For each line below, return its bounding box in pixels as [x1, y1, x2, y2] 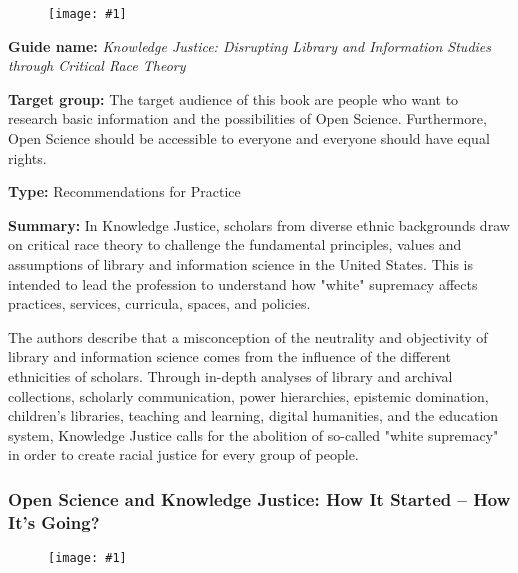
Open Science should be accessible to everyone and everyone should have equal [8, 128, 490, 149]
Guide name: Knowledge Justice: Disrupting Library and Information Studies [8, 35, 492, 56]
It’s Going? [8, 509, 100, 534]
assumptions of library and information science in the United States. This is [8, 254, 474, 274]
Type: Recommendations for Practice [8, 181, 241, 202]
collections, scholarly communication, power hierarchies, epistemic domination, [8, 385, 489, 406]
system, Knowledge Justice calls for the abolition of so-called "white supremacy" [8, 424, 499, 445]
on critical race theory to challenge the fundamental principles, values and [8, 234, 462, 255]
